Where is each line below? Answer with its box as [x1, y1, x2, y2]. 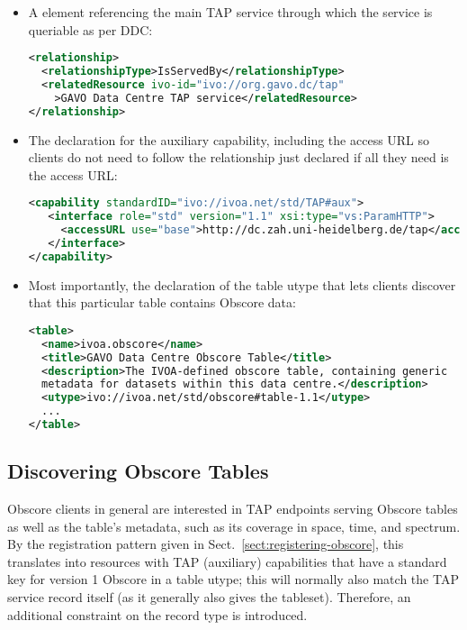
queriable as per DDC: [28, 20, 153, 39]
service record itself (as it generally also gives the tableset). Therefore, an [7, 588, 411, 607]
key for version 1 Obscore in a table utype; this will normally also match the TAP [7, 570, 459, 589]
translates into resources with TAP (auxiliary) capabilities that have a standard [7, 552, 447, 571]
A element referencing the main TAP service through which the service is [28, 3, 433, 21]
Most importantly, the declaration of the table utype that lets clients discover [28, 275, 456, 294]
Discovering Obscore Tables [7, 457, 269, 485]
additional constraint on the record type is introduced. [7, 605, 308, 624]
